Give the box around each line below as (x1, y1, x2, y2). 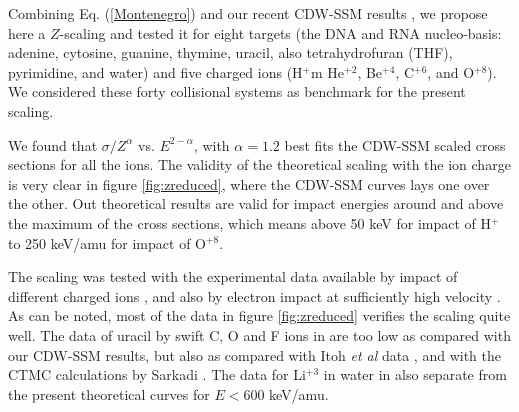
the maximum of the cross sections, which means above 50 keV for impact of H (8, 212, 491, 233)
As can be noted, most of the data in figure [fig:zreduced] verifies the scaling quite (8, 305, 511, 326)
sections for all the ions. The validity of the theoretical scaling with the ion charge (8, 154, 511, 175)
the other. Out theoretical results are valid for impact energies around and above (8, 193, 504, 214)
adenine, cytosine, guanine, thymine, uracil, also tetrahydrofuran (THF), (8, 42, 453, 63)
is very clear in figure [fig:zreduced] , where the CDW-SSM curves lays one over (8, 173, 490, 194)
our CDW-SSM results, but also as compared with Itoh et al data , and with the (8, 344, 501, 365)
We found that (8, 134, 98, 155)
